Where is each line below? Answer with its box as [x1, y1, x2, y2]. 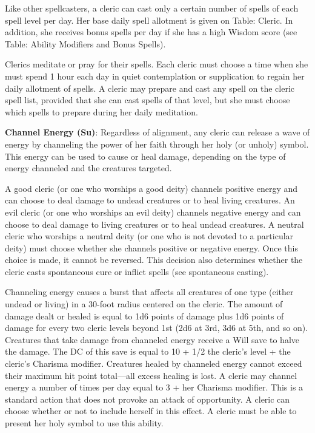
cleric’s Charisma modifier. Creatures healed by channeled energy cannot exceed [5, 357, 302, 370]
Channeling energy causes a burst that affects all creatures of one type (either [5, 285, 294, 298]
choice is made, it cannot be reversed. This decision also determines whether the [5, 253, 303, 266]
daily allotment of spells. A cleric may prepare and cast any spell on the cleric [5, 81, 294, 94]
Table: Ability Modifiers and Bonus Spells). [5, 37, 166, 50]
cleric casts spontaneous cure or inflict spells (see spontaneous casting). [5, 265, 269, 278]
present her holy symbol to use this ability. [5, 417, 164, 429]
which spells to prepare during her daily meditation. [5, 105, 198, 118]
